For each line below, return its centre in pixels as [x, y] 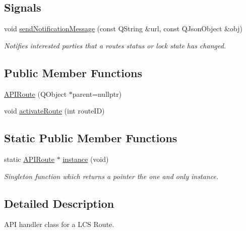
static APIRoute [29, 159]
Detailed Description [59, 203]
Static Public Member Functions [91, 138]
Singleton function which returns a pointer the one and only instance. [111, 176]
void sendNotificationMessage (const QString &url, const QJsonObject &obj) [123, 28]
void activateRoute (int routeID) [54, 111]
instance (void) [86, 159]
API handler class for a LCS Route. [59, 224]
